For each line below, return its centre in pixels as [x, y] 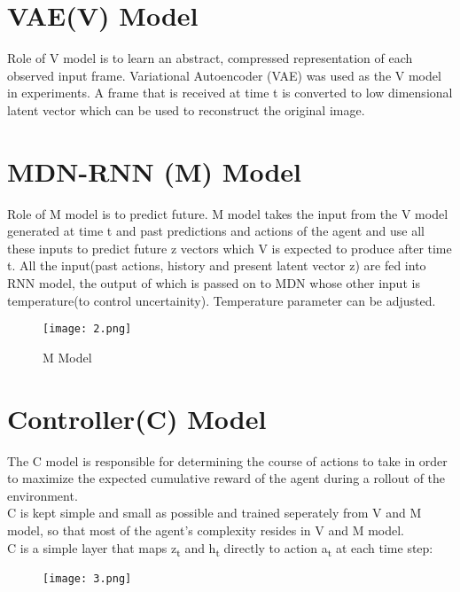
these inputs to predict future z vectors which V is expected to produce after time [230, 248]
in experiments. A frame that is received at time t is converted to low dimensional [230, 93]
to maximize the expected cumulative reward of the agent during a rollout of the [226, 478]
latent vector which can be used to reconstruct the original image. [186, 109]
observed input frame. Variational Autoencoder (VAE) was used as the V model [224, 75]
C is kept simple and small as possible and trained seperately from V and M [214, 513]
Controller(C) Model [137, 418]
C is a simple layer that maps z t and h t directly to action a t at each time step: [220, 549]
